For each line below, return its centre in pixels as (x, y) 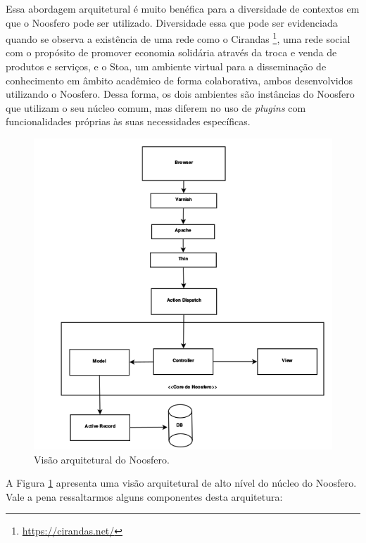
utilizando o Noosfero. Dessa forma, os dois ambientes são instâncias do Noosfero (180, 94)
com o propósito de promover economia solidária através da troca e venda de (171, 52)
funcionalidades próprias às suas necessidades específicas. (128, 121)
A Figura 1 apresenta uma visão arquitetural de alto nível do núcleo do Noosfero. (181, 483)
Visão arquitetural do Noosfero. (102, 459)
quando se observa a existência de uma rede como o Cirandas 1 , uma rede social (178, 38)
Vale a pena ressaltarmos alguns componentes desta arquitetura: (144, 496)
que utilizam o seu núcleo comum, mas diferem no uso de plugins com (156, 107)
